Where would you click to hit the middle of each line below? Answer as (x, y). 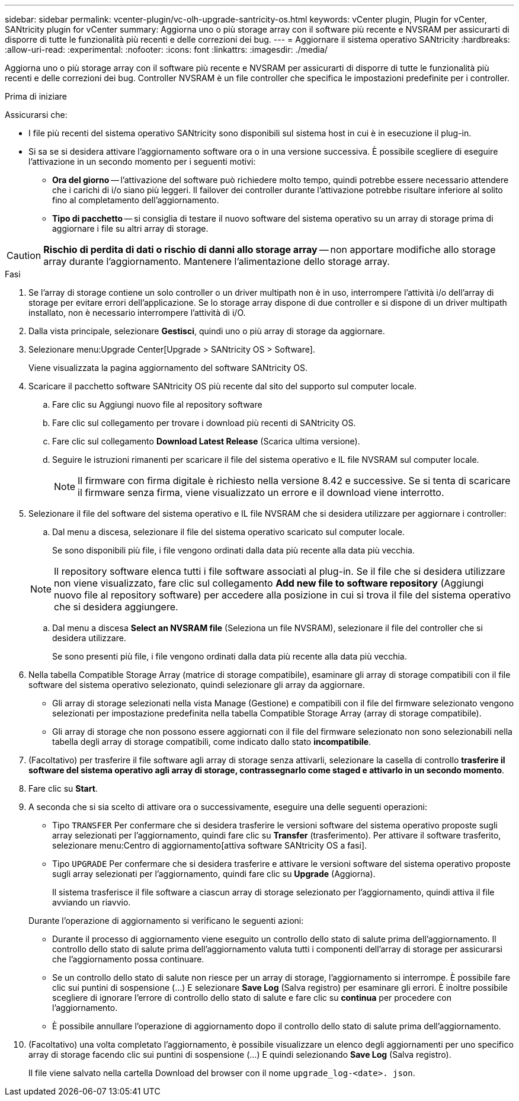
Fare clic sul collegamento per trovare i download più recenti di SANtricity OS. (204, 423)
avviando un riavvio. (92, 902)
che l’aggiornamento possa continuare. (128, 959)
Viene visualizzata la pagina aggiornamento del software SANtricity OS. (168, 368)
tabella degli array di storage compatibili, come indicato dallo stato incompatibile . (212, 742)
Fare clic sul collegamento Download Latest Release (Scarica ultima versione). (206, 441)
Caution (24, 255)
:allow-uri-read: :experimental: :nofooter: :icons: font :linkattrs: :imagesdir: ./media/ (166, 49)
